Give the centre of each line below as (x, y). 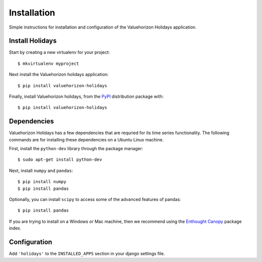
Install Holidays (33, 41)
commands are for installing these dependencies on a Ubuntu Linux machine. (86, 139)
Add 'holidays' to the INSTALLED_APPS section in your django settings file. (87, 254)
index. (15, 228)
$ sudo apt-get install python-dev (60, 160)
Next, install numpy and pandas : (41, 170)
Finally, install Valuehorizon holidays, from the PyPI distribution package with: (86, 96)
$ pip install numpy (42, 182)
